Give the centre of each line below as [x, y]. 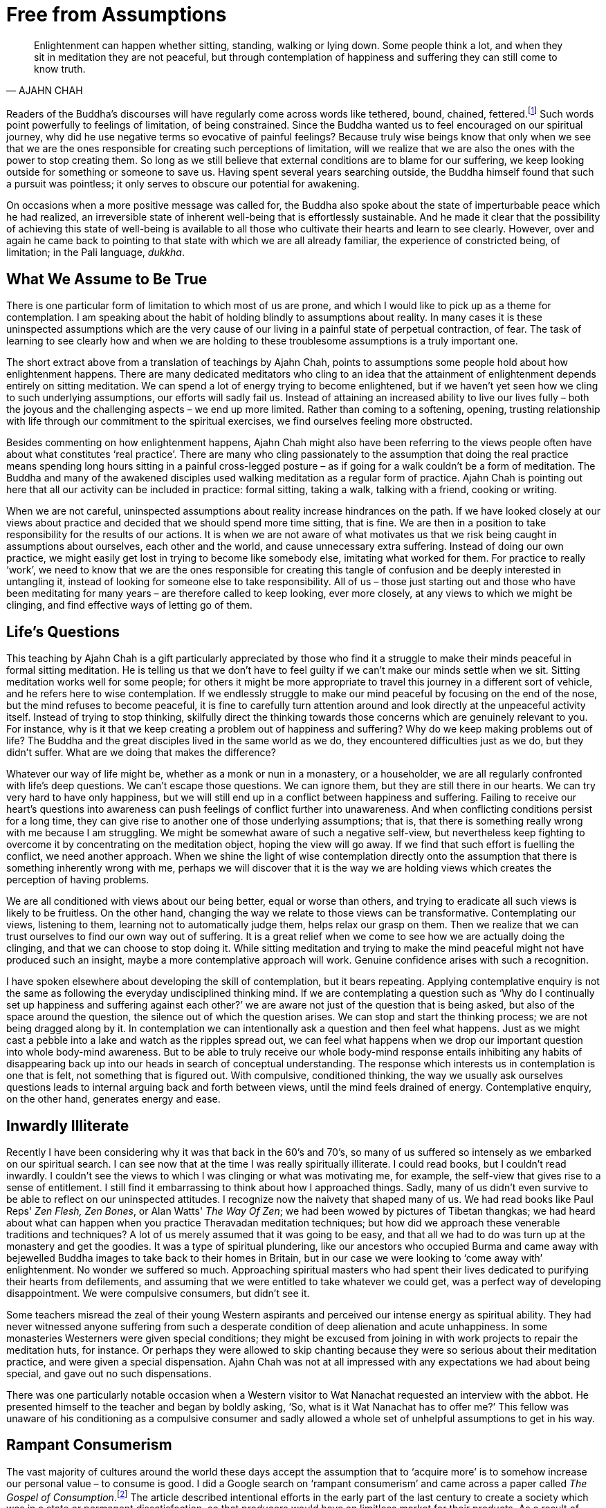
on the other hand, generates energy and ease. [113, 1099]
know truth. [60, 68]
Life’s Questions [63, 632]
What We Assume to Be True [107, 279]
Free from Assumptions [117, 15]
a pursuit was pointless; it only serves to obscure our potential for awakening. [183, 184]
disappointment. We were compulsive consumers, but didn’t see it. [158, 1293]
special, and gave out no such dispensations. [109, 1373]
